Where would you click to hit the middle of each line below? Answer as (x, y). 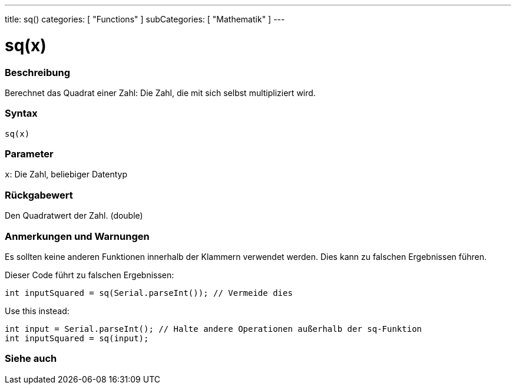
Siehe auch (31, 359)
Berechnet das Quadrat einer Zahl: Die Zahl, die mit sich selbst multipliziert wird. (160, 93)
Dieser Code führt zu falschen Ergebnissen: (90, 275)
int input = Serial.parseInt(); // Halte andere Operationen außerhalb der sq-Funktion (214, 329)
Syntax (21, 113)
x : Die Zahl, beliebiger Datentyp (66, 174)
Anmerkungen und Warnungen (77, 236)
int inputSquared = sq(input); (77, 338)
